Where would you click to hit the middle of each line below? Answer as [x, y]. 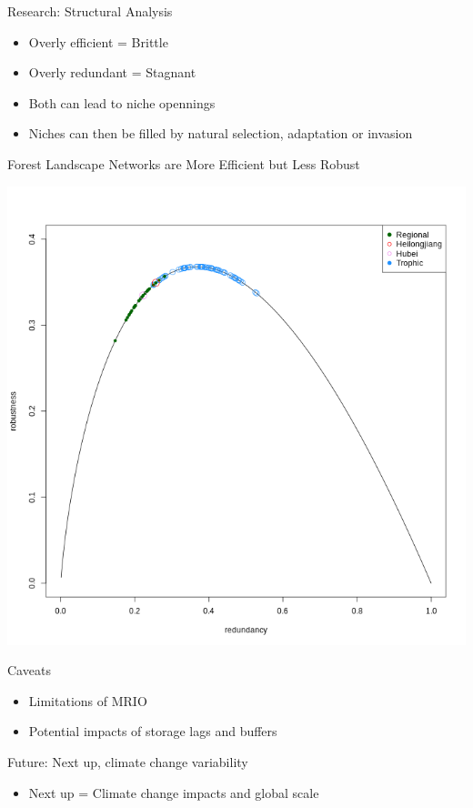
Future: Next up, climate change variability [128, 761]
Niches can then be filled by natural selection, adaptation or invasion [221, 133]
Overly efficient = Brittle [98, 41]
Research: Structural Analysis [90, 11]
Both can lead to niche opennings [122, 102]
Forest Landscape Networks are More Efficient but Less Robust [184, 163]
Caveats [29, 670]
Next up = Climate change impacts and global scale [174, 792]
